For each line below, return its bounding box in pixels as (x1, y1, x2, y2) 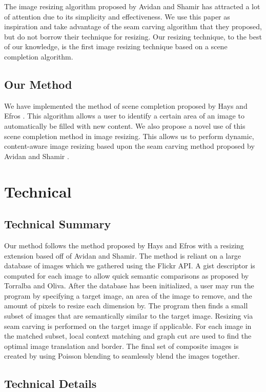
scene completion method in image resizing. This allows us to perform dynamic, (4, 130, 254, 141)
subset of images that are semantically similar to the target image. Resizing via (4, 310, 253, 321)
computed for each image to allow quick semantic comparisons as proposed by (4, 270, 249, 281)
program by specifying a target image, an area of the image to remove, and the (4, 290, 252, 301)
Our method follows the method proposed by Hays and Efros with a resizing (4, 240, 244, 250)
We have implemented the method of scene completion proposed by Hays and (4, 100, 248, 111)
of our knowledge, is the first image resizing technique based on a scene (4, 41, 228, 52)
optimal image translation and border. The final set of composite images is (4, 340, 239, 351)
